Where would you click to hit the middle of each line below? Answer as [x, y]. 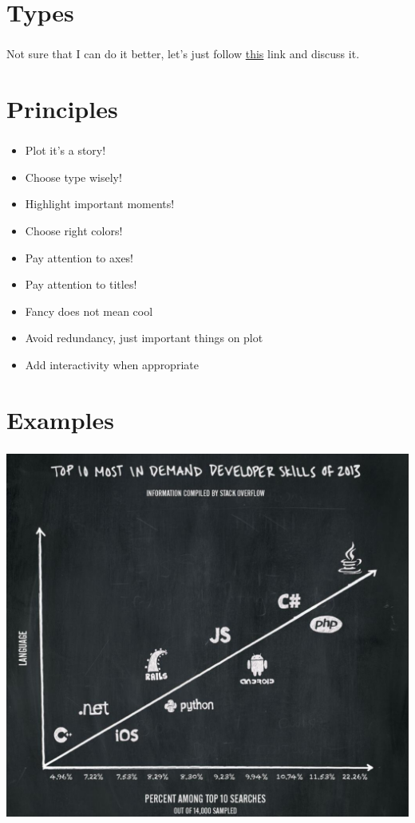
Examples [60, 419]
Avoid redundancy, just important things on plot [144, 338]
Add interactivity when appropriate [112, 364]
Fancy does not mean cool [89, 311]
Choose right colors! [74, 230]
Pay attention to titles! [81, 284]
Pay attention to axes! [79, 257]
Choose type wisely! [73, 177]
